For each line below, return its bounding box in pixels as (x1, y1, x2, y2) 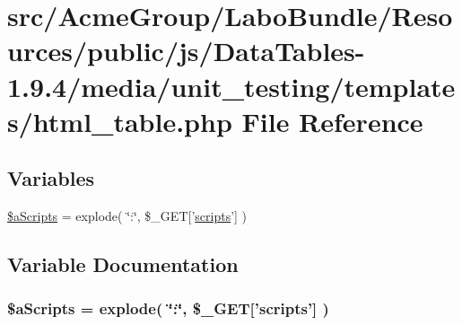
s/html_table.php (7, 102, 232, 139)
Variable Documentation (7, 250, 239, 278)
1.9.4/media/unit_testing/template (7, 67, 456, 104)
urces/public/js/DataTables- (7, 32, 365, 69)
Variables (7, 164, 95, 192)
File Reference (241, 102, 423, 139)
